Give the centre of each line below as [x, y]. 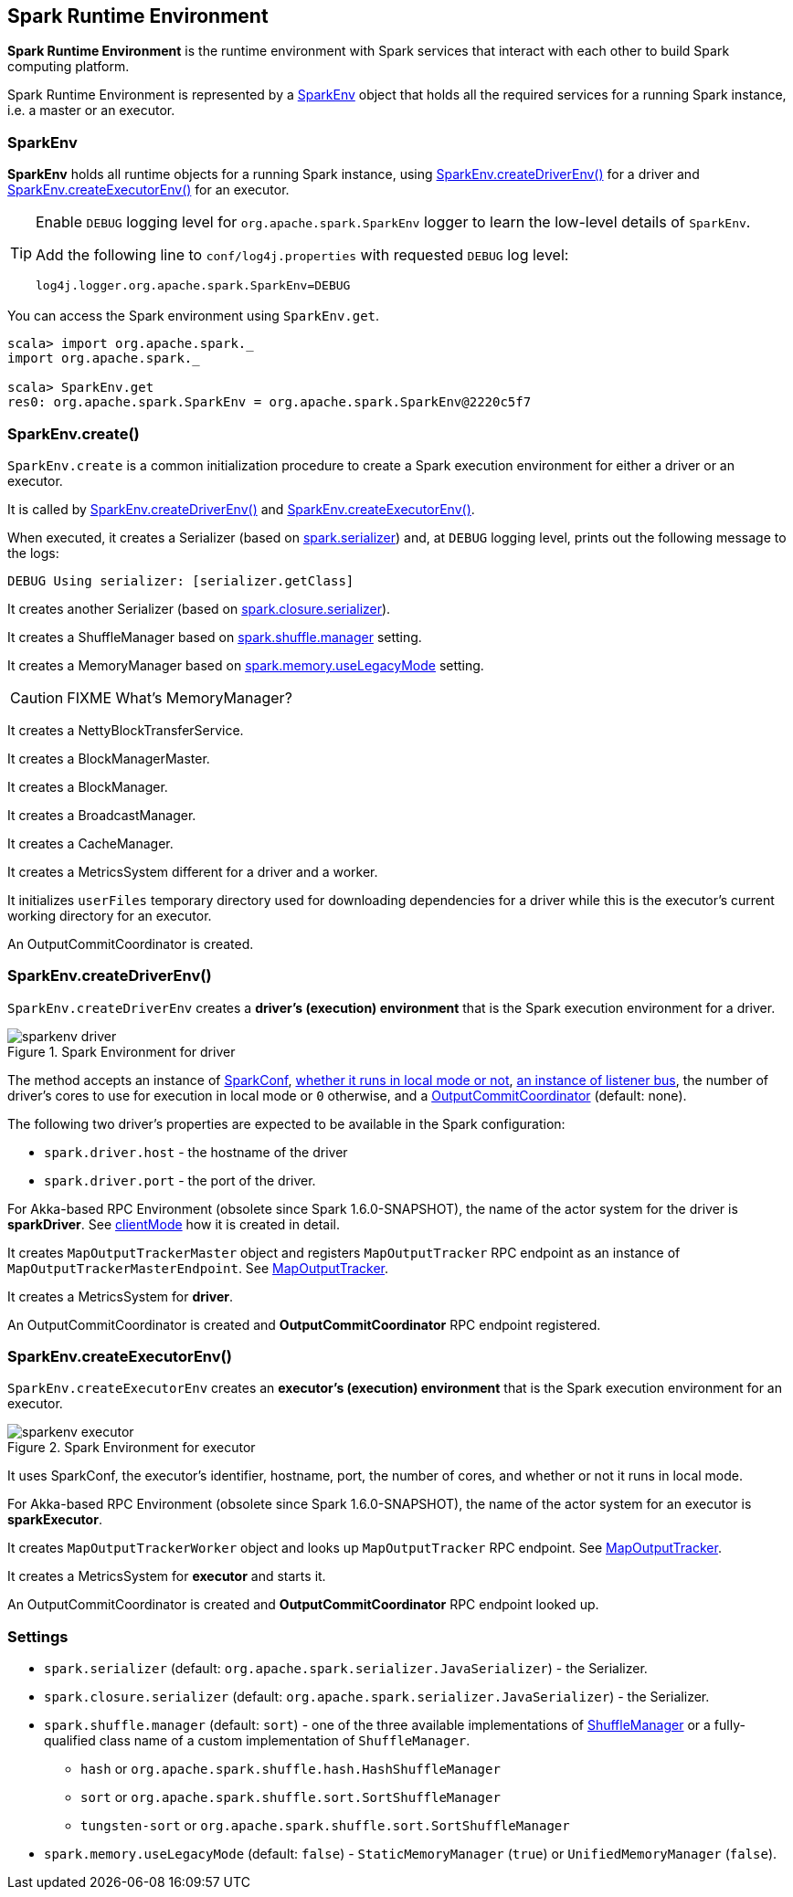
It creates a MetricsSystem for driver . [121, 1296]
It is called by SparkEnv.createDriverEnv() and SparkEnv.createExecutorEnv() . [241, 509]
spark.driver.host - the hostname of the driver [196, 1152]
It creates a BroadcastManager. [102, 815]
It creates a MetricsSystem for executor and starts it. [167, 1576]
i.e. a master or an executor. [91, 111]
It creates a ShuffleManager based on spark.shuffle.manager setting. [215, 637]
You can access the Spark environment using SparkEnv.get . [194, 316]
